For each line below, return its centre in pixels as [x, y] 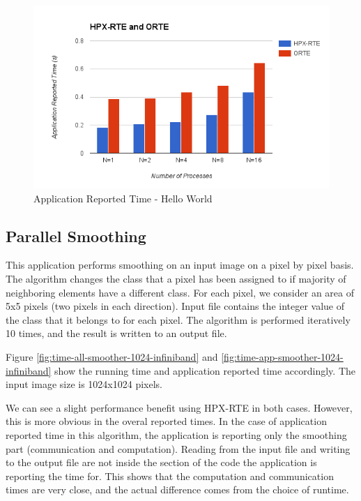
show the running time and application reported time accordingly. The [205, 370]
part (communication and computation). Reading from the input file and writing [178, 448]
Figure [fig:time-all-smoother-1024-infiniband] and [112, 357]
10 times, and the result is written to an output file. [116, 333]
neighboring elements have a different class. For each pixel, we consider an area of [180, 292]
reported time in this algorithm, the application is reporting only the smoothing [176, 434]
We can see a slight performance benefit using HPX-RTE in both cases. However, [179, 407]
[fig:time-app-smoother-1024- [282, 357]
